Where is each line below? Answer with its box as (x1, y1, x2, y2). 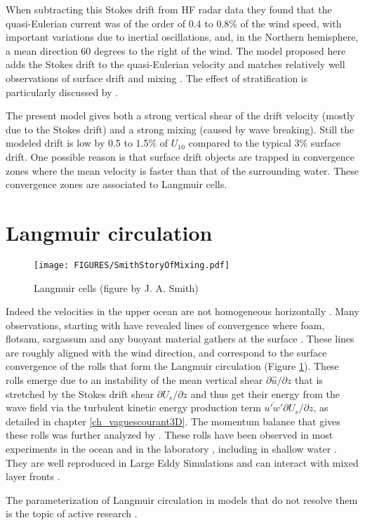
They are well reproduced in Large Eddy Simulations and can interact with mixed (6, 455, 359, 470)
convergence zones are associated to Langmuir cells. (6, 177, 227, 192)
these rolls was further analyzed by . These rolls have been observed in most (6, 427, 333, 442)
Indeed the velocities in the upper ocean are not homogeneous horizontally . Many (6, 304, 359, 319)
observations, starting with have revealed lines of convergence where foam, (6, 317, 325, 332)
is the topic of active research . (6, 506, 138, 521)
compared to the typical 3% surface (188, 135, 341, 150)
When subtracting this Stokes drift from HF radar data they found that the (6, 2, 332, 16)
